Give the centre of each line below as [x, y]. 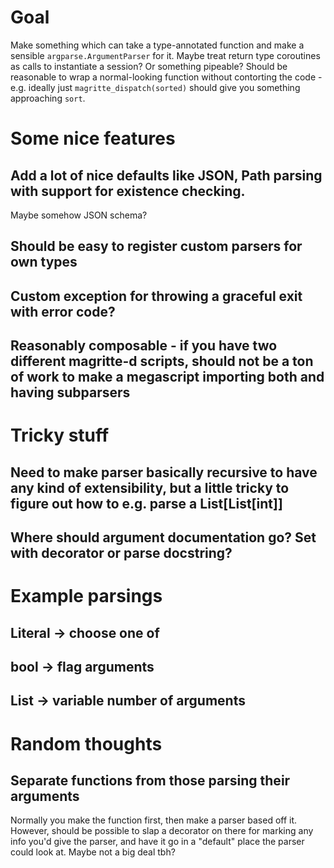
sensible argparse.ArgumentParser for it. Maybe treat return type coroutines [165, 55]
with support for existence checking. [128, 191]
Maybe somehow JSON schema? [79, 215]
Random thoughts [86, 743]
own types [44, 262]
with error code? [63, 311]
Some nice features [93, 138]
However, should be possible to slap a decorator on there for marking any [162, 831]
